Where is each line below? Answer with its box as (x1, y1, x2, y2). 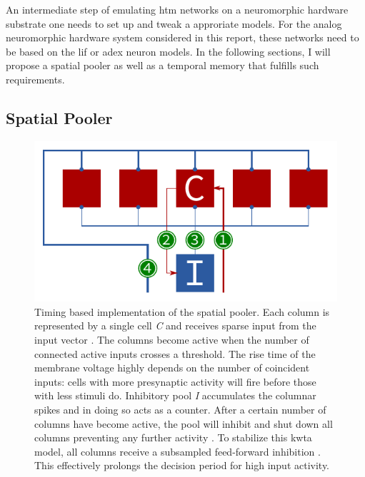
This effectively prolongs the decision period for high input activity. (34, 458, 329, 473)
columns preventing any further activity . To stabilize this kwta (34, 430, 312, 445)
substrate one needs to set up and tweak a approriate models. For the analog (6, 16, 342, 31)
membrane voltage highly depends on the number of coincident (34, 360, 310, 375)
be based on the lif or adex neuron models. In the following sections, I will (6, 43, 331, 58)
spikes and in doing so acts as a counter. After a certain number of (34, 402, 326, 416)
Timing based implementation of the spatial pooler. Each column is (34, 304, 330, 319)
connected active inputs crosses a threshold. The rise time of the (34, 346, 316, 361)
